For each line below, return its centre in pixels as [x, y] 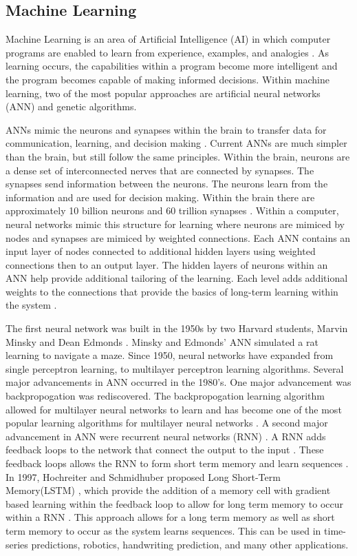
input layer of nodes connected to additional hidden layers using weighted [161, 251]
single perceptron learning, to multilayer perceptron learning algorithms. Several [175, 368]
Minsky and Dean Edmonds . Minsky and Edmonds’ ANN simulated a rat [162, 341]
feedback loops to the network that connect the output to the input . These [165, 450]
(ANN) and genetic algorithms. [71, 106]
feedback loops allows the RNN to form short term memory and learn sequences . [177, 463]
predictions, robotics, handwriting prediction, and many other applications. [190, 544]
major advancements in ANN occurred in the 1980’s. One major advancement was [178, 382]
